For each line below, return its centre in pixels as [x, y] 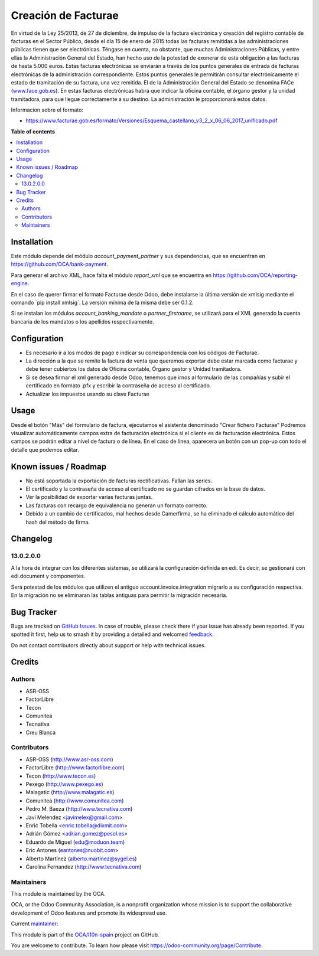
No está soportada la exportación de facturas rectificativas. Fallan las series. [119, 481]
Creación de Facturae [65, 15]
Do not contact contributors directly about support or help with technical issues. [108, 645]
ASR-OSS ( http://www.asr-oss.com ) [69, 759]
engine [19, 283]
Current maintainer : [35, 924]
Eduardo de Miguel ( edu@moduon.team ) [75, 842]
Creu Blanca [41, 732]
